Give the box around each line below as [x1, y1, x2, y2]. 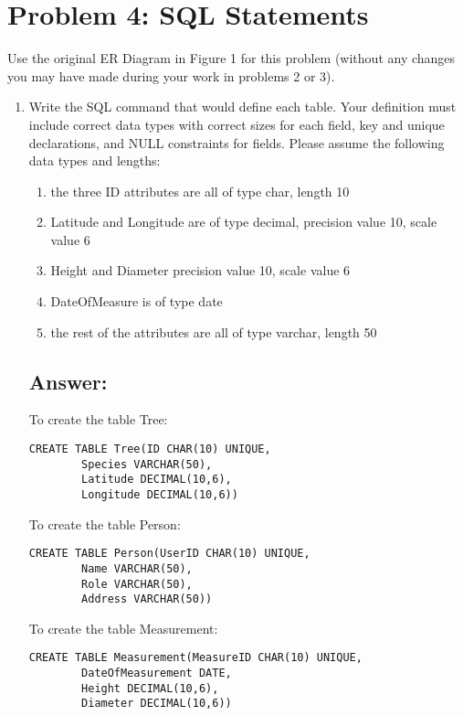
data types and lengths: [28, 151, 161, 170]
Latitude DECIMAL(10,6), [81, 473, 232, 486]
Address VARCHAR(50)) [81, 593, 213, 606]
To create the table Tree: [28, 410, 168, 429]
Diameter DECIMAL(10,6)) [81, 697, 232, 711]
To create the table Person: [28, 514, 181, 533]
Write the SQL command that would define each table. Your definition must [28, 97, 457, 116]
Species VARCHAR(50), [81, 457, 213, 471]
